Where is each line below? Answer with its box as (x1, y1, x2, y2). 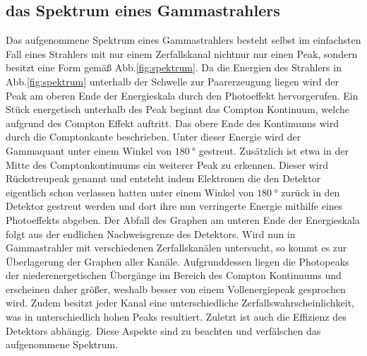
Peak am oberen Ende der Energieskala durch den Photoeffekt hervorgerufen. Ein (6, 88, 359, 102)
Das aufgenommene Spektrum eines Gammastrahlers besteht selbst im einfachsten (6, 32, 361, 47)
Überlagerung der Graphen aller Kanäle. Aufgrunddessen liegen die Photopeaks (6, 254, 349, 268)
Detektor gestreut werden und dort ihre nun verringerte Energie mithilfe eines (6, 198, 343, 213)
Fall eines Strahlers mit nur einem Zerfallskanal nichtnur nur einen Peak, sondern (6, 46, 358, 61)
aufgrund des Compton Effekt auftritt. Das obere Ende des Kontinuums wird (6, 115, 339, 130)
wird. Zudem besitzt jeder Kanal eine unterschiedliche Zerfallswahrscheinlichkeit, (6, 295, 355, 310)
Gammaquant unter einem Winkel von (6, 143, 172, 158)
